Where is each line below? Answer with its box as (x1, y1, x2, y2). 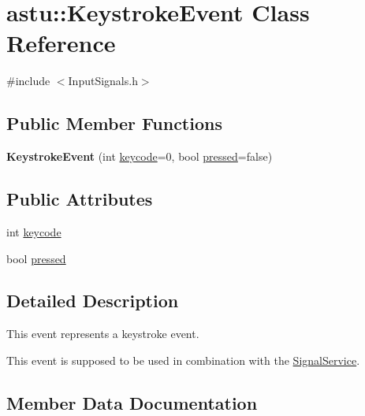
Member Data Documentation (6, 390, 258, 414)
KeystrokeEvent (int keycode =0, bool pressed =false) (6, 148, 273, 165)
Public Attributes (6, 187, 153, 211)
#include (6, 72, 50, 89)
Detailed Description (6, 288, 179, 313)
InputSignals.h (68, 72, 138, 89)
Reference (6, 27, 116, 59)
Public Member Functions (6, 111, 222, 136)
